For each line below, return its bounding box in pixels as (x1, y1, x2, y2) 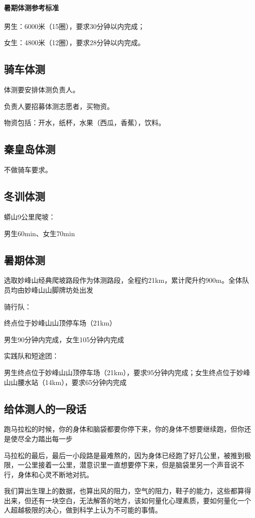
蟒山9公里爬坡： (4, 211, 55, 221)
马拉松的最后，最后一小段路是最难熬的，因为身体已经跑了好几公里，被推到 (4, 450, 244, 460)
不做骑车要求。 (4, 164, 52, 175)
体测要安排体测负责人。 (4, 84, 79, 95)
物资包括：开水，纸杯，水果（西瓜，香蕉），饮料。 (4, 117, 165, 128)
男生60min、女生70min (4, 228, 75, 238)
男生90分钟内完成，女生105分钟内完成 (4, 334, 124, 344)
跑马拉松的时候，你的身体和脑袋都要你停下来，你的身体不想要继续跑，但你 (4, 424, 244, 434)
